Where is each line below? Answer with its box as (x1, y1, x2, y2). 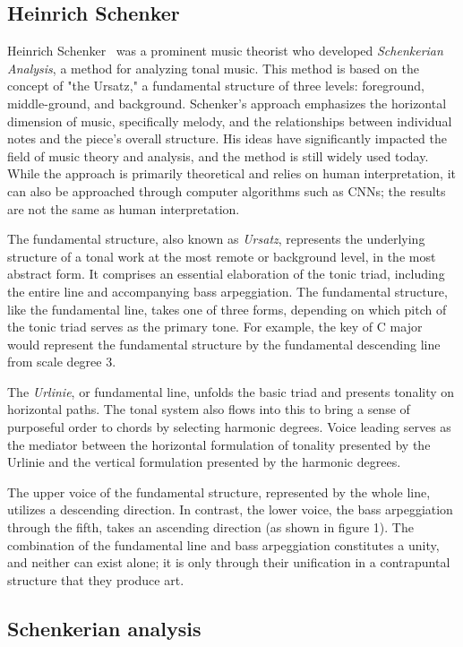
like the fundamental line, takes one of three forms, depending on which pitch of (7, 299, 447, 318)
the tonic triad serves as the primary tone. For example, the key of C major (7, 317, 423, 336)
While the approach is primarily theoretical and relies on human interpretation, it (7, 164, 456, 183)
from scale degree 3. (7, 352, 116, 371)
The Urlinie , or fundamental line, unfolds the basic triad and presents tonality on (7, 382, 455, 401)
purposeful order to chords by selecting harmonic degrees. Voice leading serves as (7, 418, 451, 436)
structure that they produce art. (7, 570, 184, 589)
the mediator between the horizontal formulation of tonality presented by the (7, 435, 431, 453)
